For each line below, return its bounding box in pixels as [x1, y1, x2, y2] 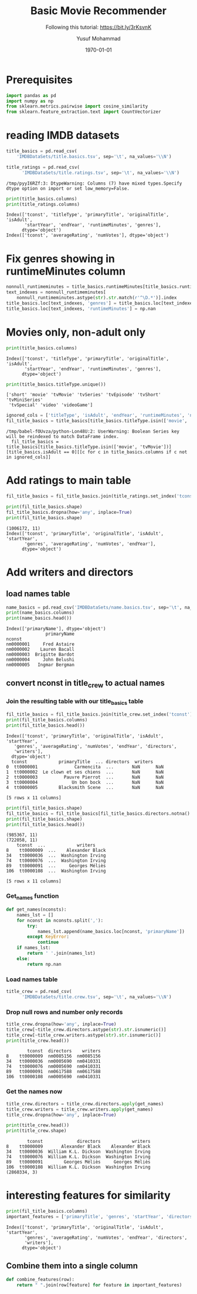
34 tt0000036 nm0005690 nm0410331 [6, 1058, 101, 1065]
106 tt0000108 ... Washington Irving [6, 868, 107, 874]
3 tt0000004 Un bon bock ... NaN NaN [6, 779, 164, 785]
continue [37, 939, 59, 945]
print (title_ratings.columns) [6, 201, 80, 207]
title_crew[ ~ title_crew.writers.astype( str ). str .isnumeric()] [6, 1032, 161, 1038]
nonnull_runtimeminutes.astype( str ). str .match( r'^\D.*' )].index [16, 295, 177, 301]
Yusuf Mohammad [76, 35, 121, 42]
